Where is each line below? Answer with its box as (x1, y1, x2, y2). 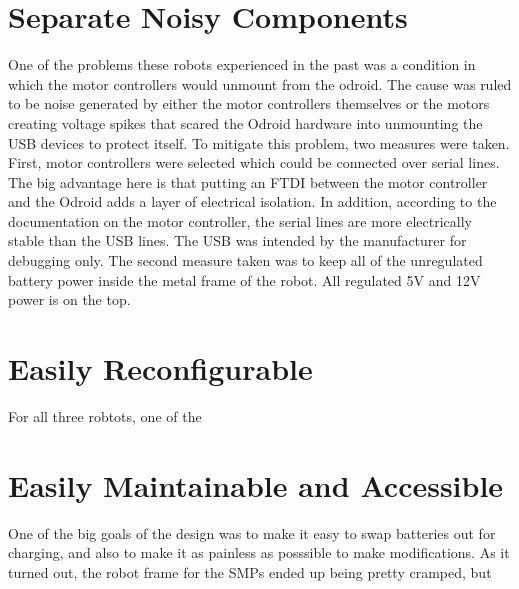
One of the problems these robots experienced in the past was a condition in (8, 54, 476, 75)
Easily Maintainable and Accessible (8, 464, 504, 505)
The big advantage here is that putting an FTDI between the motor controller (8, 171, 488, 192)
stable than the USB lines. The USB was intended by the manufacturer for (8, 230, 467, 251)
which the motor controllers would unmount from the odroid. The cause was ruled (8, 73, 512, 94)
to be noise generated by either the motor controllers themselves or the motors (8, 93, 490, 114)
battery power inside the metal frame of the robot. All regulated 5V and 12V (8, 269, 481, 290)
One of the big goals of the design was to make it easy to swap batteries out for (8, 522, 496, 543)
